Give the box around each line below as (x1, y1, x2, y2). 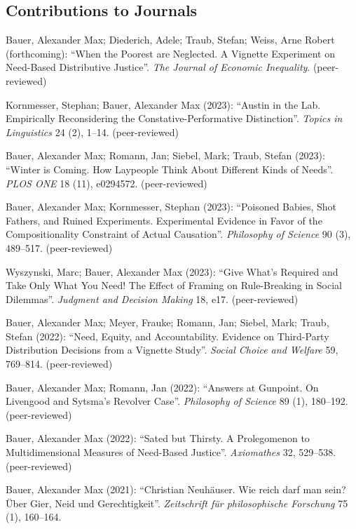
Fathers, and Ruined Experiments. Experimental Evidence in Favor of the (6, 213, 322, 227)
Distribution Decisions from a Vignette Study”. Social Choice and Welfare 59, (6, 342, 338, 357)
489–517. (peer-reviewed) (6, 240, 113, 255)
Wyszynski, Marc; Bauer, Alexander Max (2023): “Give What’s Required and (6, 264, 338, 279)
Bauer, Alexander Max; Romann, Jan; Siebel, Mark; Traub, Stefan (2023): (6, 148, 325, 163)
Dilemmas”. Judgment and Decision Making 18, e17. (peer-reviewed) (6, 291, 299, 306)
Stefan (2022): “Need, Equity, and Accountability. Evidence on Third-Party (6, 328, 329, 343)
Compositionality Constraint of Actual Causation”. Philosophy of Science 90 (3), (6, 227, 351, 241)
